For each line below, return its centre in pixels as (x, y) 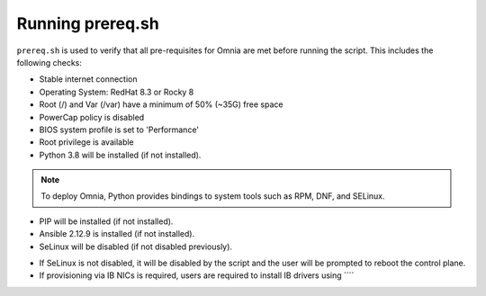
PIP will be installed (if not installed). (106, 221)
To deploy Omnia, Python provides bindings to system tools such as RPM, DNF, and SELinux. (213, 196)
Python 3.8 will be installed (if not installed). (120, 155)
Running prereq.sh (88, 23)
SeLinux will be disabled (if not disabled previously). (136, 247)
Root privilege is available (86, 142)
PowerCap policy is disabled (92, 117)
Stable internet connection (88, 79)
